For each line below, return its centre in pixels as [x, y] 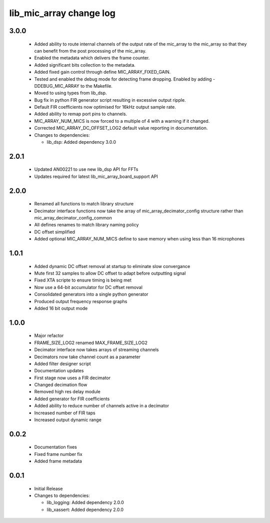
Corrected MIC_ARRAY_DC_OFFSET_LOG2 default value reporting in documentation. [121, 128]
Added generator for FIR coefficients [72, 399]
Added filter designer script [62, 364]
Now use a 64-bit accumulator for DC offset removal [88, 287]
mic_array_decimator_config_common [73, 218]
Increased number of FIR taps [65, 413]
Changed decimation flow [61, 385]
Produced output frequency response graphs [81, 301]
